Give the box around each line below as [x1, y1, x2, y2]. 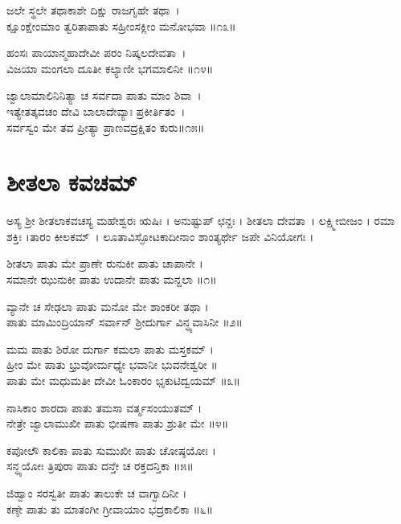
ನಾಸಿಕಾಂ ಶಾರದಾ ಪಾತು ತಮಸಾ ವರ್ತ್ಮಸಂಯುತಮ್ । [6, 399, 203, 416]
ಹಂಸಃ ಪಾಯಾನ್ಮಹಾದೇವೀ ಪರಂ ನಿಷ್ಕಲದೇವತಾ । [6, 44, 186, 61]
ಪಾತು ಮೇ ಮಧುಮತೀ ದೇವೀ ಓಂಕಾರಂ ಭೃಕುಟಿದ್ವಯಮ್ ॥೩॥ [6, 372, 240, 389]
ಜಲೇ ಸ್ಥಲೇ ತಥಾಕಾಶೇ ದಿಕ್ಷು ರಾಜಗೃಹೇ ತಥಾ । [6, 2, 180, 18]
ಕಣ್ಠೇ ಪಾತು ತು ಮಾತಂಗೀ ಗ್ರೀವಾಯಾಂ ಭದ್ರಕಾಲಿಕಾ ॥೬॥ [6, 500, 214, 517]
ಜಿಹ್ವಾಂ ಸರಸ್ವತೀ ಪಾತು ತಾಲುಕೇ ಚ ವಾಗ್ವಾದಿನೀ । [6, 485, 187, 501]
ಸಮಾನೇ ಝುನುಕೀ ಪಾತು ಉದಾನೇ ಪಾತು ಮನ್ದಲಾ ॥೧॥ [6, 271, 217, 288]
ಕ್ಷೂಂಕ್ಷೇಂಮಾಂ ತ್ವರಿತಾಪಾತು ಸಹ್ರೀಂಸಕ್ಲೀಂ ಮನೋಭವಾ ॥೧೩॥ [6, 17, 236, 34]
